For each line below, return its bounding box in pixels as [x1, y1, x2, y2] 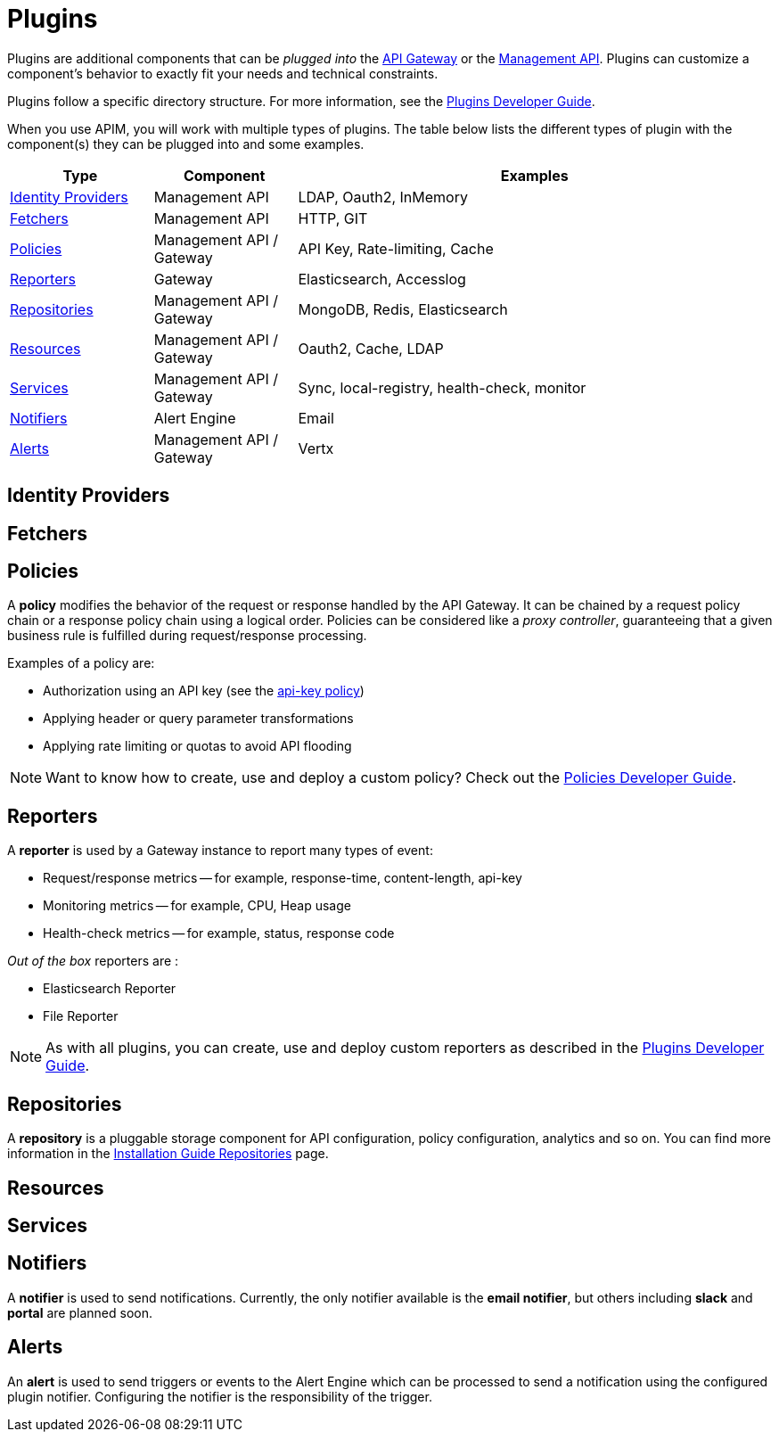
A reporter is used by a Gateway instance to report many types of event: [7, 843, 433, 859]
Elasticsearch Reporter [43, 981, 176, 997]
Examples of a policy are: [7, 655, 155, 671]
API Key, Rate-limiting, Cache [298, 239, 494, 258]
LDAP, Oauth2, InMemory [298, 187, 468, 206]
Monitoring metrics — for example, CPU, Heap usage [43, 898, 351, 914]
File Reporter [43, 1008, 119, 1024]
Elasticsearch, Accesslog [298, 269, 466, 288]
